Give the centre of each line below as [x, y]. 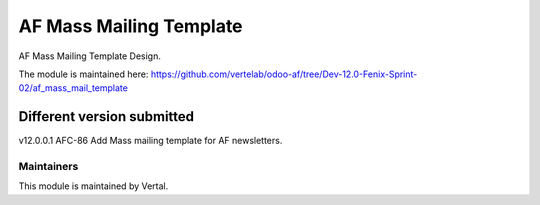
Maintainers [48, 166]
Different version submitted [106, 116]
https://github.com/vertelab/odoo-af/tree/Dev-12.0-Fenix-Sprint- [284, 74]
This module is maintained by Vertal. [93, 186]
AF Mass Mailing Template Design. [90, 56]
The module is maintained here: [83, 74]
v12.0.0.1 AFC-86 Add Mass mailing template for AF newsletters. [150, 141]
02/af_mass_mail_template [73, 88]
